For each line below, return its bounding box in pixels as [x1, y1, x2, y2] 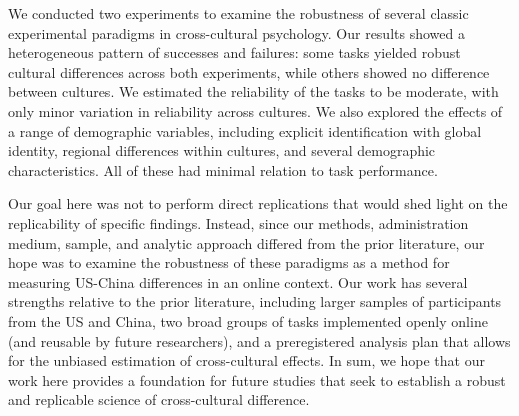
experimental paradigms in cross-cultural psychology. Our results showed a [8, 22, 465, 43]
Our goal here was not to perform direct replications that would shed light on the [8, 193, 508, 214]
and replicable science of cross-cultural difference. [8, 389, 310, 410]
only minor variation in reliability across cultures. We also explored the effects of [8, 100, 503, 121]
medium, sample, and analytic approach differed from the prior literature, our [8, 232, 485, 253]
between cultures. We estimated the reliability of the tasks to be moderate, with [8, 81, 499, 102]
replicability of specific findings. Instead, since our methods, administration [8, 212, 469, 233]
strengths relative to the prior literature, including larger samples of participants [8, 291, 502, 312]
